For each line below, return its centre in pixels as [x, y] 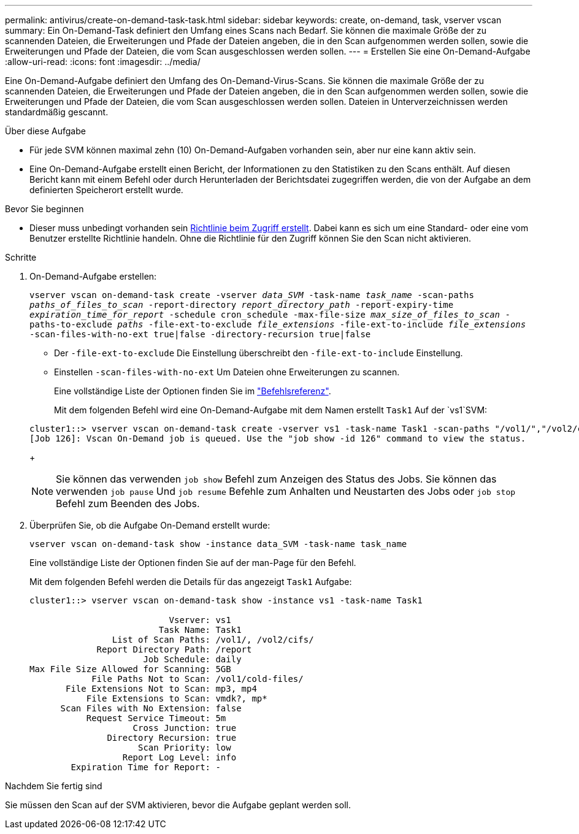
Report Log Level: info [179, 757]
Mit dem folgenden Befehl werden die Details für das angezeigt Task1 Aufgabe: [191, 582]
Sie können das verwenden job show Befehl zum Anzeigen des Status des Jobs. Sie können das [276, 479]
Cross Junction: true [185, 728]
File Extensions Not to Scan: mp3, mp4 [161, 689]
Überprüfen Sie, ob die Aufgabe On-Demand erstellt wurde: [150, 525]
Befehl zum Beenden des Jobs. [128, 503]
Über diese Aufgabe [45, 131]
